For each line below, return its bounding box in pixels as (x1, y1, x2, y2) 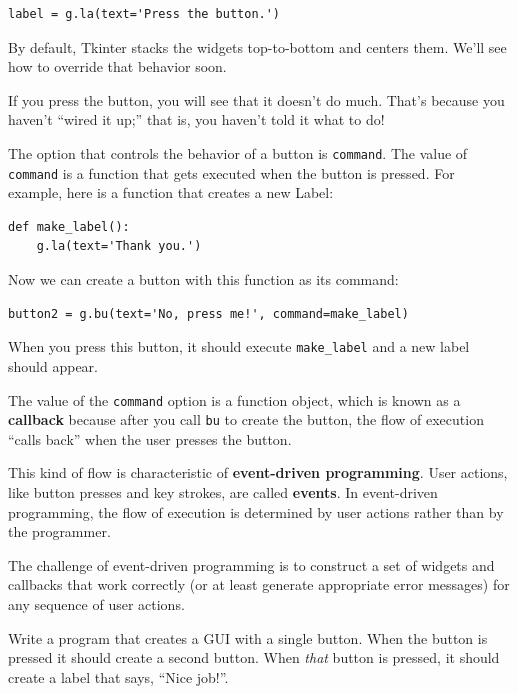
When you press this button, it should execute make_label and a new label (8, 336, 470, 357)
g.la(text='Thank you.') (36, 239, 202, 254)
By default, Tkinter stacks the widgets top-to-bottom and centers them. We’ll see (8, 36, 507, 57)
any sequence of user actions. (8, 593, 185, 614)
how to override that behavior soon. (8, 56, 227, 77)
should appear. (8, 355, 98, 376)
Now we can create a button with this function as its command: (8, 269, 399, 290)
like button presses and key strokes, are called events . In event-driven (8, 482, 438, 502)
